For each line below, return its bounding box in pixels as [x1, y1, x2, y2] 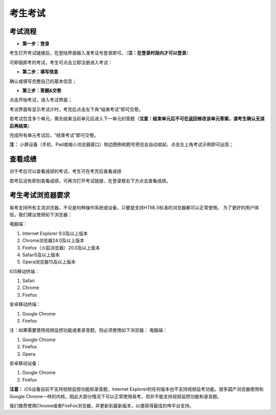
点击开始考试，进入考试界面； [9, 97, 73, 103]
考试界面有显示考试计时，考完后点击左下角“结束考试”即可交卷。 [9, 106, 144, 112]
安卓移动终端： [9, 301, 41, 307]
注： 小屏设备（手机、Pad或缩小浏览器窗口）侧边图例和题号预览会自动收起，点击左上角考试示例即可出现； [9, 141, 234, 148]
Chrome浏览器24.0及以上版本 [22, 237, 84, 243]
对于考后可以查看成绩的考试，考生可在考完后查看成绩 [9, 168, 122, 175]
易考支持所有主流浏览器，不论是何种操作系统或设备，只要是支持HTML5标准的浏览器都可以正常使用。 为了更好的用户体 [9, 204, 259, 210]
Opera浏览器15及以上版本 [22, 259, 76, 265]
